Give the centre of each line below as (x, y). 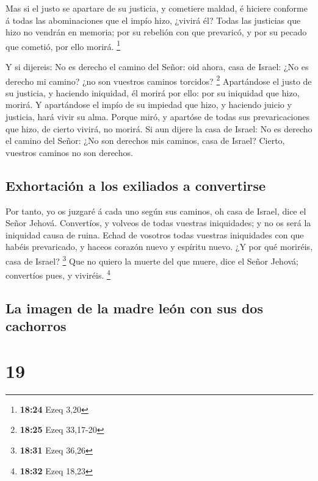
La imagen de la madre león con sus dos (134, 308)
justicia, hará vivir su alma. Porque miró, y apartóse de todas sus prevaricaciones (158, 117)
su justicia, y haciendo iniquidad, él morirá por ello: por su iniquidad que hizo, (153, 92)
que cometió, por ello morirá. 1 (63, 45)
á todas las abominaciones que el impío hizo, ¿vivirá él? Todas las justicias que (153, 20)
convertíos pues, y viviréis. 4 (58, 274)
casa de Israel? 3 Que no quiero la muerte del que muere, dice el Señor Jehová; (152, 260)
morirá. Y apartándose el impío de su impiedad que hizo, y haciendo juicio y (149, 105)
